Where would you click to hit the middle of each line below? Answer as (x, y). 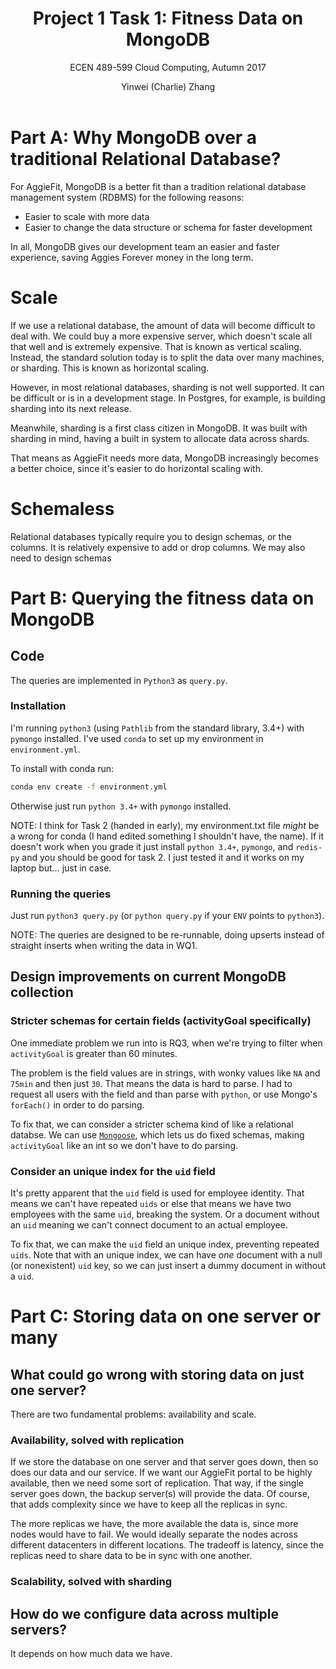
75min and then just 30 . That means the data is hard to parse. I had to (151, 1083)
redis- (309, 847)
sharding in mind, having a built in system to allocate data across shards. (160, 438)
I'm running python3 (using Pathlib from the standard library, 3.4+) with (157, 728)
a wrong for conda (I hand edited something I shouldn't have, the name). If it (167, 836)
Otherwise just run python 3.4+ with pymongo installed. (121, 806)
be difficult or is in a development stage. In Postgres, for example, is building (168, 398)
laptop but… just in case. (61, 868)
